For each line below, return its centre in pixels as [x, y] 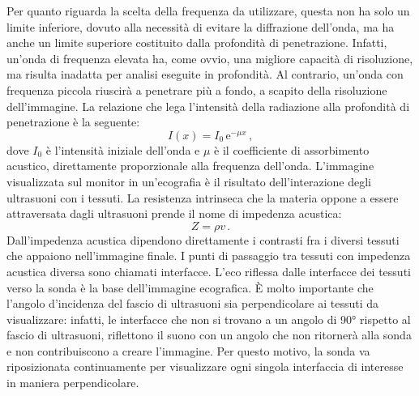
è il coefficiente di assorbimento [292, 149]
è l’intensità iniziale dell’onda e [123, 149]
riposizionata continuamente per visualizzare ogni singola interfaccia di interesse [205, 366]
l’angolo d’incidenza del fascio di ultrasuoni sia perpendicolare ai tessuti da [193, 303]
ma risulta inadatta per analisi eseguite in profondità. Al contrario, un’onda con [205, 74]
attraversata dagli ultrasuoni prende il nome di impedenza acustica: [174, 213]
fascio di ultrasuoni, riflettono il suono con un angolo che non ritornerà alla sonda [209, 335]
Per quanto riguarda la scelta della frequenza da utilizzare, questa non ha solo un [208, 11]
